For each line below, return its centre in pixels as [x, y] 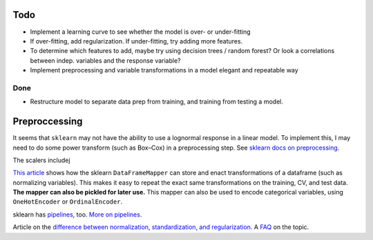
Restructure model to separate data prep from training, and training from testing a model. [156, 102]
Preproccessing [48, 122]
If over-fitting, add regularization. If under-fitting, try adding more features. [136, 41]
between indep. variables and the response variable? [105, 60]
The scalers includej [41, 160]
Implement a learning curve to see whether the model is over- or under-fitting [141, 32]
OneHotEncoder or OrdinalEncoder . [68, 202]
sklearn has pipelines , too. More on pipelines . [77, 214]
